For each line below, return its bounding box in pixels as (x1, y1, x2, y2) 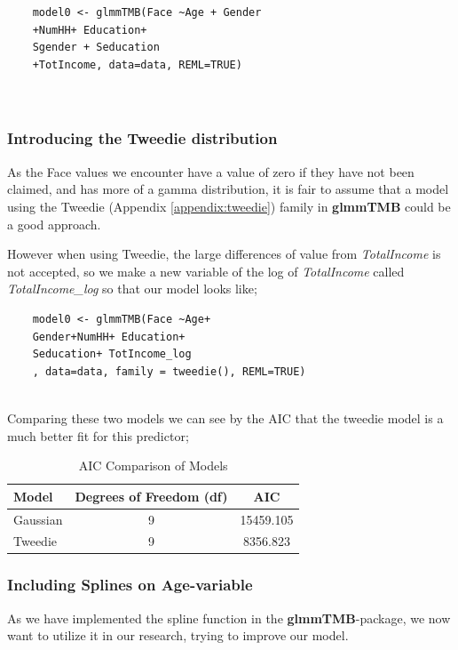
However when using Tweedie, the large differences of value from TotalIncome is (7, 245, 441, 263)
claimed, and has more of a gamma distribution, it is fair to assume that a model (7, 180, 449, 198)
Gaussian (13, 510, 63, 528)
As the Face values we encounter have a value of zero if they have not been (7, 162, 415, 181)
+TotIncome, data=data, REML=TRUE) (32, 58, 242, 71)
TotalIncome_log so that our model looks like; (7, 279, 257, 298)
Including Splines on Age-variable (7, 574, 253, 596)
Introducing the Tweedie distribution (7, 127, 278, 149)
